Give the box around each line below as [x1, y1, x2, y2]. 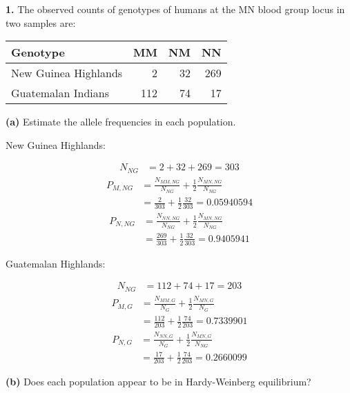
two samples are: [6, 15, 76, 30]
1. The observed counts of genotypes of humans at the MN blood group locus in [6, 2, 345, 16]
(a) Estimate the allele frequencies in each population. [6, 114, 236, 129]
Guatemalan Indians [11, 85, 110, 101]
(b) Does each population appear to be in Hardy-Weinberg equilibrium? [6, 374, 311, 389]
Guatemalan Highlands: [6, 256, 106, 270]
